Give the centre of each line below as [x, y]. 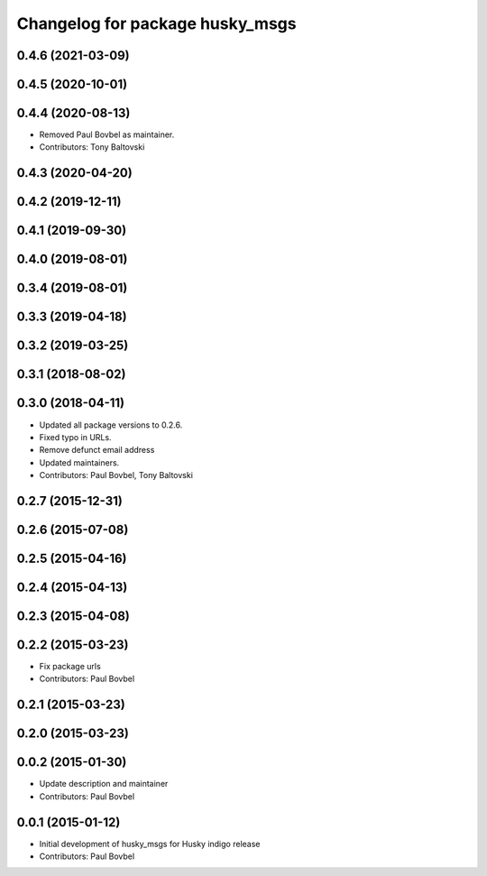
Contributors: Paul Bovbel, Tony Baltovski [116, 475]
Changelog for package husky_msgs [156, 23]
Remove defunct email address [97, 450]
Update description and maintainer [104, 784]
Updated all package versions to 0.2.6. [111, 425]
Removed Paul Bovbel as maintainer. [107, 134]
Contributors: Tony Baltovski [92, 147]
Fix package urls [70, 667]
